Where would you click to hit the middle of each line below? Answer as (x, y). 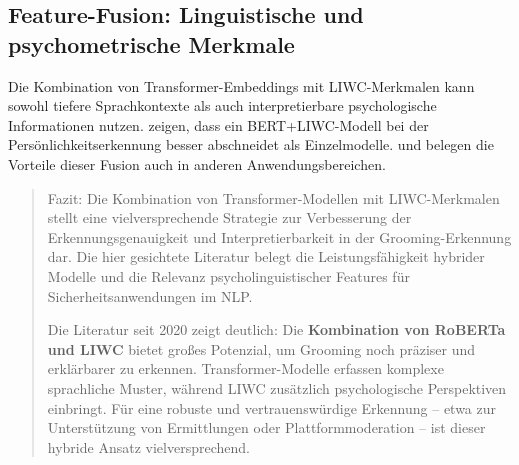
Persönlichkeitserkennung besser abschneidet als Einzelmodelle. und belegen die (251, 144)
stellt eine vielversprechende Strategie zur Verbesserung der (229, 217)
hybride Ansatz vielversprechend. (148, 446)
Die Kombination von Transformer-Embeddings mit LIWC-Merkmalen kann (241, 85)
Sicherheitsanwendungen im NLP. (150, 295)
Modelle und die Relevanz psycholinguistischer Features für (228, 275)
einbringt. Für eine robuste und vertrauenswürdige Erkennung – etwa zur (272, 407)
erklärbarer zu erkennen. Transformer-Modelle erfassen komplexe (245, 368)
